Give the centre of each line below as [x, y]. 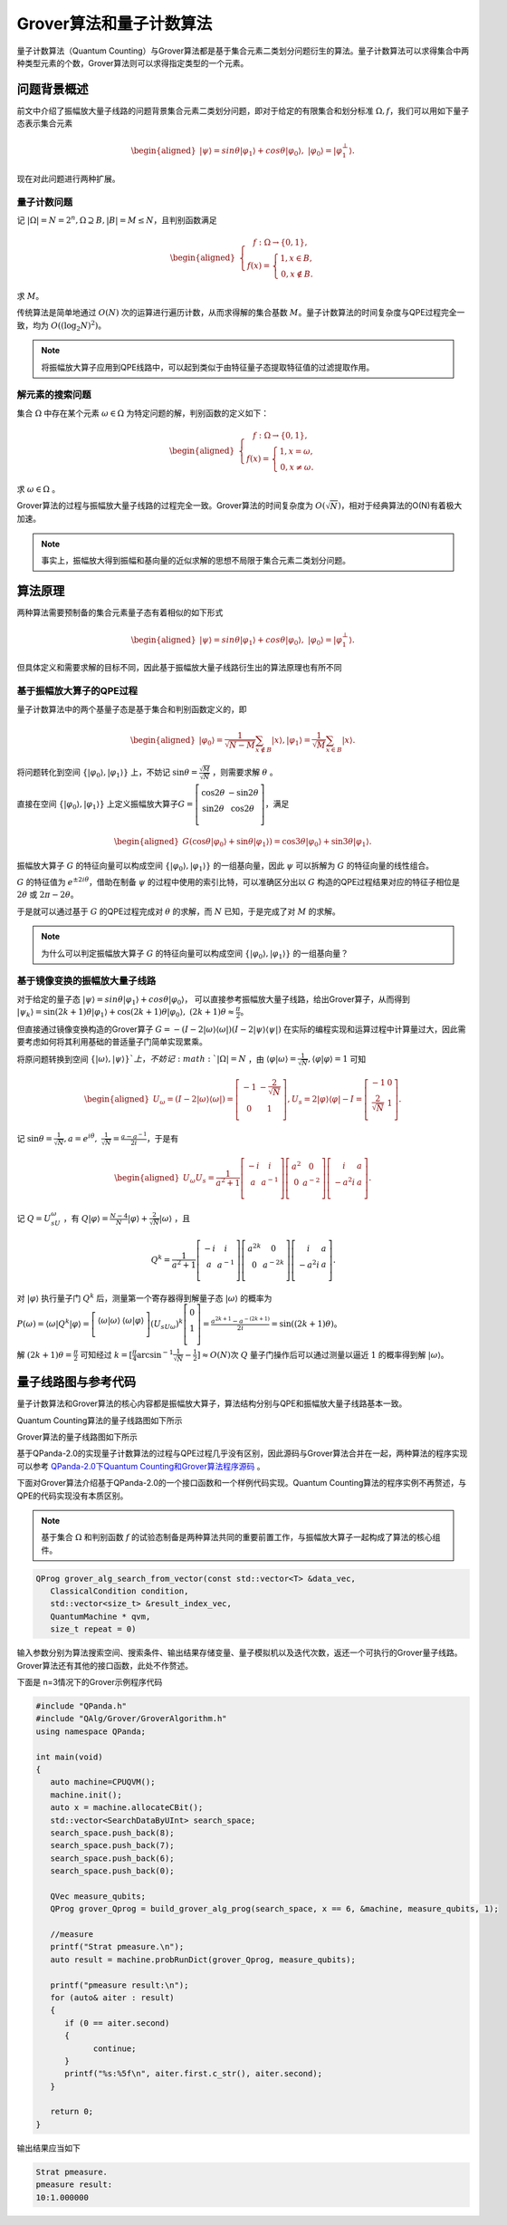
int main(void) [69, 1757]
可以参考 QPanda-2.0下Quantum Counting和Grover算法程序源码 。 [141, 1466]
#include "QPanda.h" [81, 1706]
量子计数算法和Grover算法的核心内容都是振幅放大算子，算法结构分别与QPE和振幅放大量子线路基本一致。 [212, 1403]
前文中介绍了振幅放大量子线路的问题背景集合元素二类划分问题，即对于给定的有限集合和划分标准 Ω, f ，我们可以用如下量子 [243, 111]
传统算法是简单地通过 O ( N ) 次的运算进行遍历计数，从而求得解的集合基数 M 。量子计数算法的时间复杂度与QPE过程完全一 [241, 313]
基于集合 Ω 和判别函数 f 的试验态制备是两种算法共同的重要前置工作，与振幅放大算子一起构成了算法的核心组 [241, 1537]
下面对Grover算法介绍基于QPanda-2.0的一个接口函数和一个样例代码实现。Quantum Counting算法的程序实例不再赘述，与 [242, 1483]
